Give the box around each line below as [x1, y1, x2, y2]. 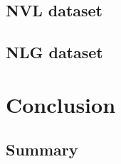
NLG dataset [6, 41, 103, 63]
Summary [6, 138, 78, 160]
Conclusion [6, 89, 116, 119]
